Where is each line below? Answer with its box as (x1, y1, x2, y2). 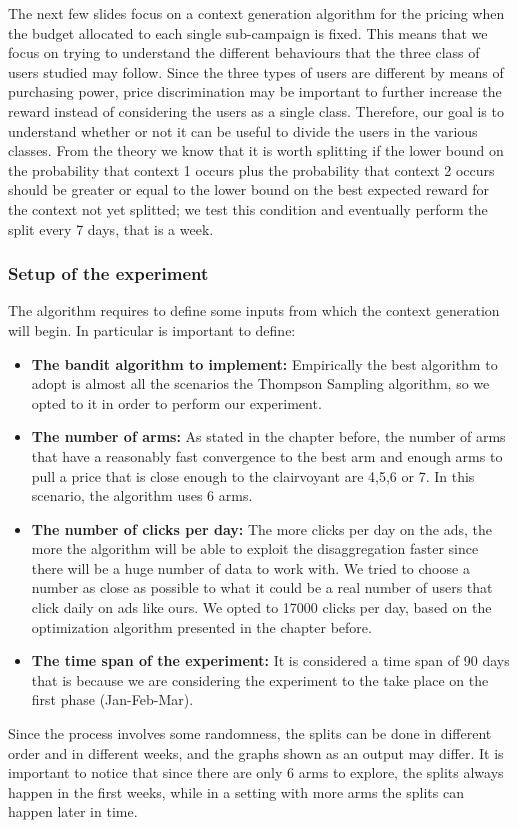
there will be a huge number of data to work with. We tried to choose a (31, 557, 470, 578)
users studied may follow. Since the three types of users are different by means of (8, 61, 504, 82)
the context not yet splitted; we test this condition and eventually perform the (8, 198, 488, 219)
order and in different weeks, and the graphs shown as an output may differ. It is (8, 742, 504, 763)
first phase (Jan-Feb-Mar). (31, 689, 194, 710)
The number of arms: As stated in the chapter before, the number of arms (31, 426, 506, 447)
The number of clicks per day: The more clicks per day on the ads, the (31, 518, 492, 539)
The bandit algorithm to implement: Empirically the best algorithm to (31, 353, 498, 374)
